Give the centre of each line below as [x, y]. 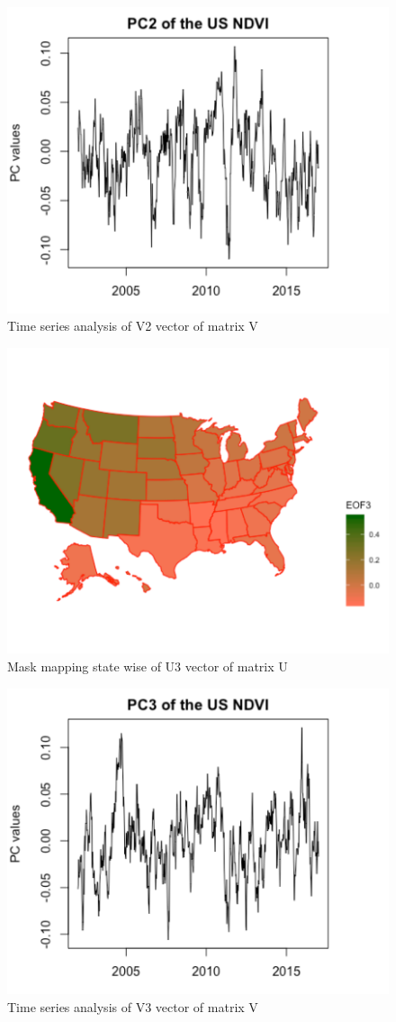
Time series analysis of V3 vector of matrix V [133, 1006]
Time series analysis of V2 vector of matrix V [133, 326]
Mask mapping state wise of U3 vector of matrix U [148, 666]
